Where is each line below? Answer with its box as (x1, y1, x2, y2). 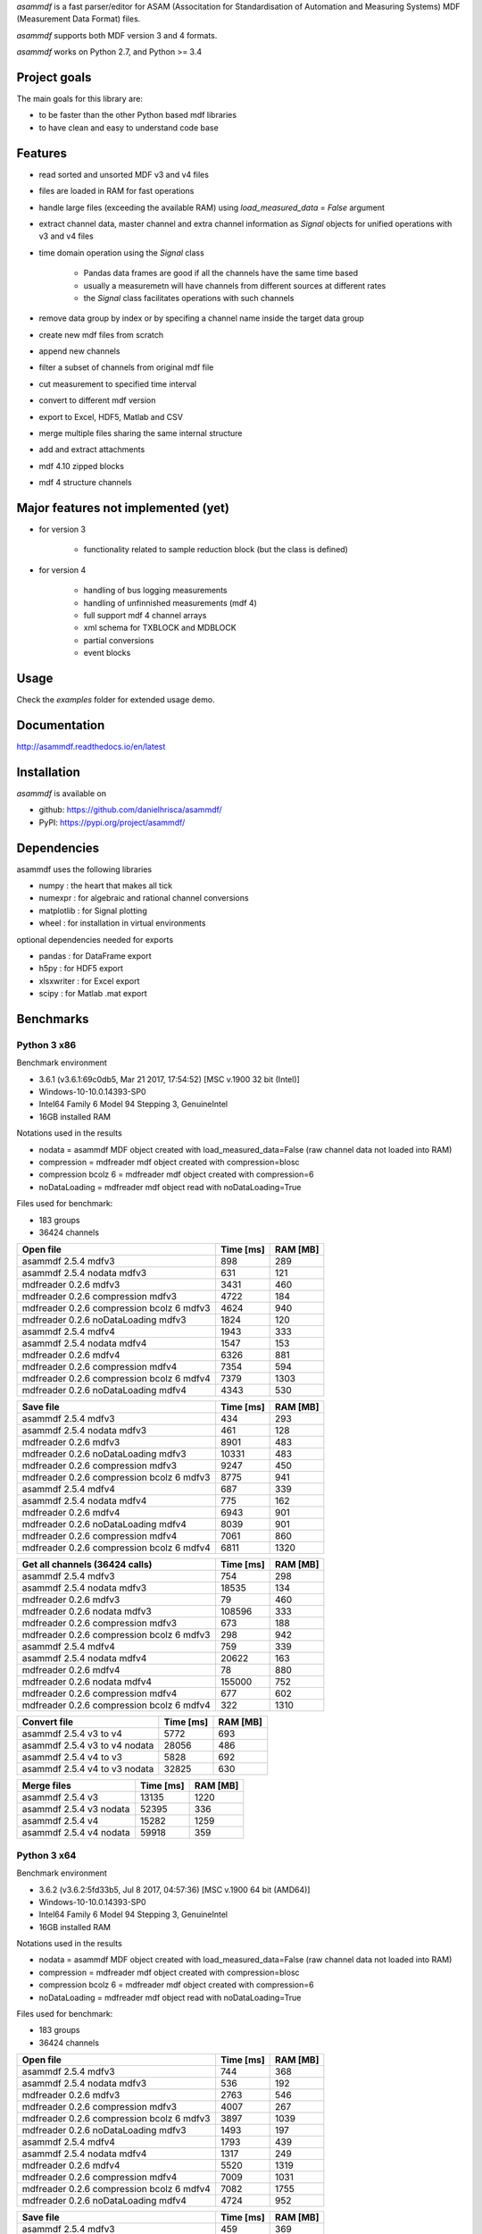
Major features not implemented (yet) (16, 500, 229, 516)
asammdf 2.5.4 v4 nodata (21, 1827, 130, 1839)
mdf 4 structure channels (38, 477, 133, 488)
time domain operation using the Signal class (38, 247, 204, 258)
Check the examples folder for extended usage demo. (16, 694, 215, 705)
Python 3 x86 (16, 1038, 77, 1051)
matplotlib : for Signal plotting (38, 905, 147, 916)
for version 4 (38, 564, 87, 575)
